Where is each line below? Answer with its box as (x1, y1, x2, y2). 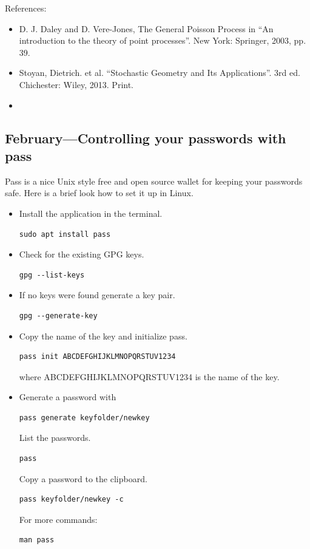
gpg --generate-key (19, 311, 98, 320)
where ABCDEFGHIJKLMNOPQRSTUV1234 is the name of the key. (19, 370, 280, 383)
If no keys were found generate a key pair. (19, 288, 175, 301)
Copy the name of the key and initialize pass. (19, 329, 187, 342)
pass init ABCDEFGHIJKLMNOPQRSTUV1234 (19, 352, 176, 361)
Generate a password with (19, 390, 116, 403)
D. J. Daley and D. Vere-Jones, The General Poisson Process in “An (19, 22, 274, 35)
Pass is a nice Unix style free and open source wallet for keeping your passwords (5, 174, 303, 187)
